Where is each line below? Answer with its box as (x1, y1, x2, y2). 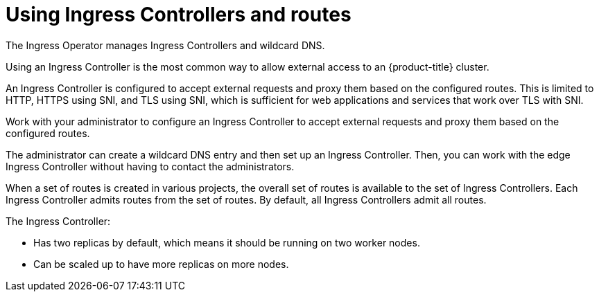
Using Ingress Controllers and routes (6, 3, 351, 26)
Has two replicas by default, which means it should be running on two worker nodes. (33, 236, 420, 249)
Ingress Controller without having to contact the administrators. (6, 160, 295, 172)
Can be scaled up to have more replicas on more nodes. (33, 258, 289, 270)
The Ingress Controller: (6, 215, 111, 227)
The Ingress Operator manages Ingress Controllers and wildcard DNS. (6, 39, 325, 51)
